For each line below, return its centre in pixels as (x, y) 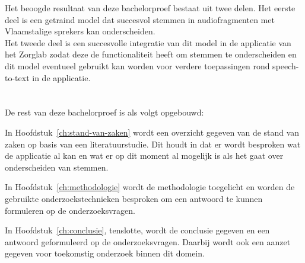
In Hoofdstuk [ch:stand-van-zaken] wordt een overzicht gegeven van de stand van (152, 132)
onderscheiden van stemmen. (57, 167)
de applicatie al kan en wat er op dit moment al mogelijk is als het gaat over (144, 155)
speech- (286, 65)
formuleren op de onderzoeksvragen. (70, 210)
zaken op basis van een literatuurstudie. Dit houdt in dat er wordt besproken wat (153, 144)
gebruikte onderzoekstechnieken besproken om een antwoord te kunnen (134, 198)
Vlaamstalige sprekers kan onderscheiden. (80, 31)
